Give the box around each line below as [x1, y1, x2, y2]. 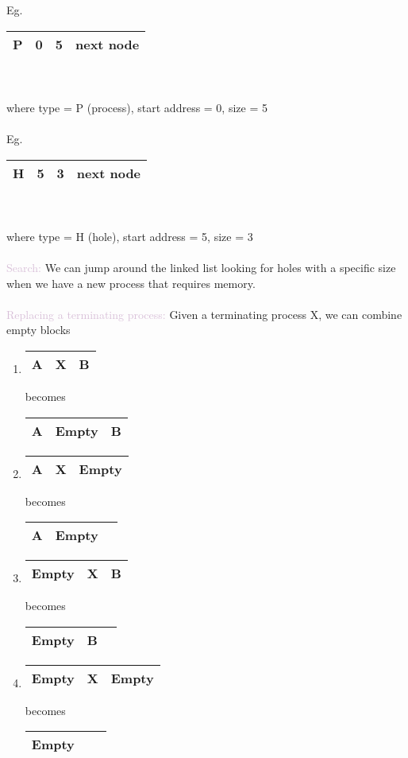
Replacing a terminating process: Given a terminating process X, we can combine [6, 305, 402, 322]
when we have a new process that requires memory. [6, 274, 256, 291]
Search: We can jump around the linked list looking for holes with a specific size [6, 258, 396, 275]
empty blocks [6, 321, 71, 338]
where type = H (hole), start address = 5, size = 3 [6, 227, 253, 244]
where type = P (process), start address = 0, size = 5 [6, 99, 268, 115]
